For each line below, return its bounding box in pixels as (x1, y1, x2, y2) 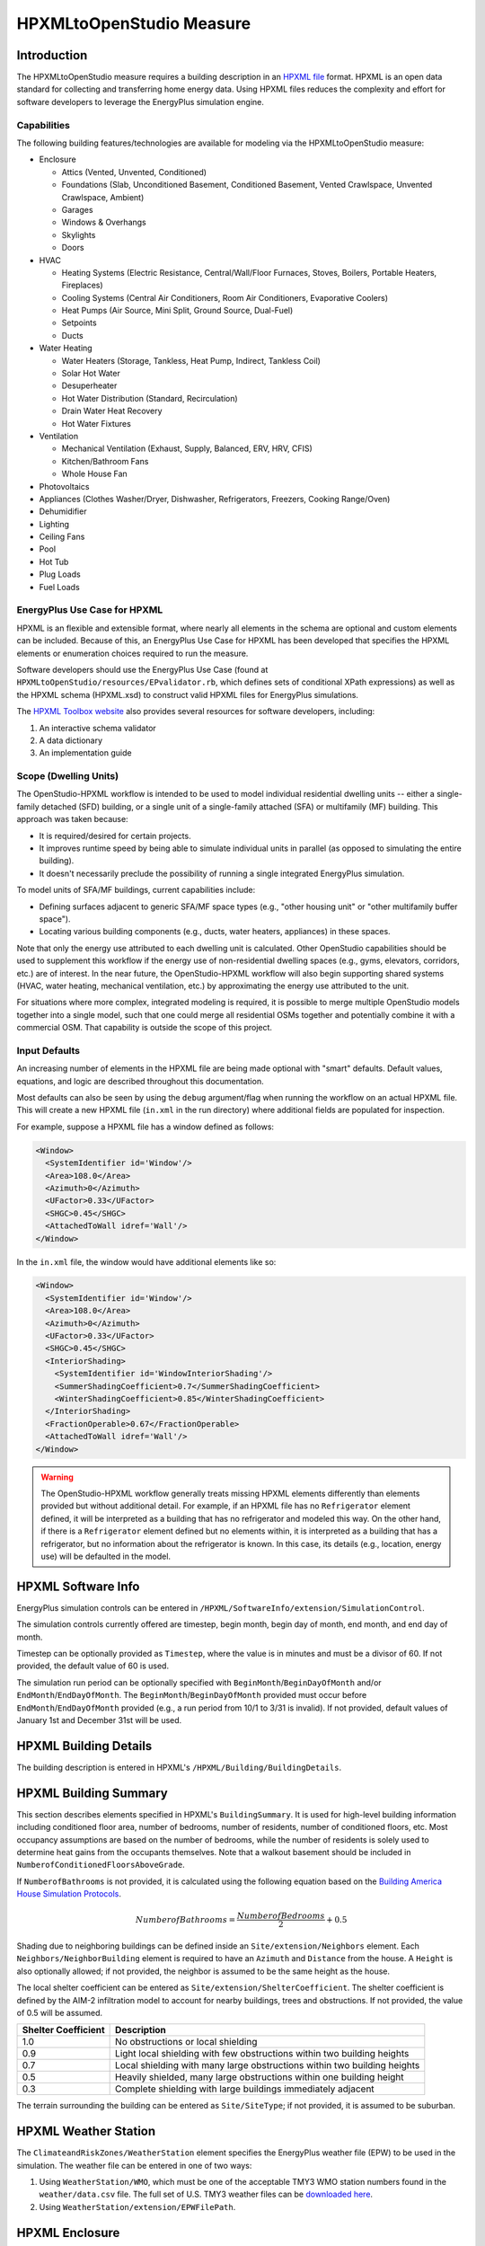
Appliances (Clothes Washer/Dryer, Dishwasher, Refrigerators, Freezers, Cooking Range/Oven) (39, 493, 391, 504)
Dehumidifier (39, 506, 87, 517)
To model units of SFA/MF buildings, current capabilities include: (16, 885, 256, 896)
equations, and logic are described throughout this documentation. (16, 1075, 264, 1086)
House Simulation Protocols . (16, 1888, 121, 1899)
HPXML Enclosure (16, 2224, 120, 2241)
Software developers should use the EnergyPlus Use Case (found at (16, 664, 269, 675)
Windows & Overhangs (61, 217, 147, 228)
